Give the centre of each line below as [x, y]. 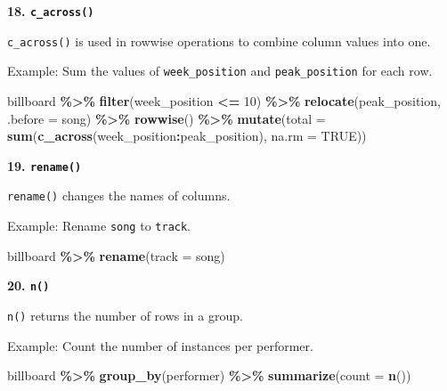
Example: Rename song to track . [99, 226]
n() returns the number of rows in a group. [125, 315]
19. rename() [45, 165]
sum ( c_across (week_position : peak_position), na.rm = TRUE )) [187, 136]
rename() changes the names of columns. [119, 195]
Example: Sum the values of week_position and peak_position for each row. [220, 71]
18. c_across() [51, 11]
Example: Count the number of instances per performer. [160, 345]
